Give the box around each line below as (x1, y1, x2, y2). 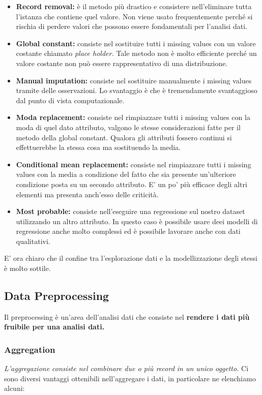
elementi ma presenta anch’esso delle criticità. (16, 189, 159, 199)
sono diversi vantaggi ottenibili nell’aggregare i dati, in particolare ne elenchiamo (4, 373, 256, 383)
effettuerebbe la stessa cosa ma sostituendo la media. (16, 142, 181, 153)
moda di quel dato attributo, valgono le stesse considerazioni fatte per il (16, 121, 241, 132)
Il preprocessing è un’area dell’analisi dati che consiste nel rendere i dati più (4, 311, 250, 322)
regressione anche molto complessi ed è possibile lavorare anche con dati (16, 226, 241, 236)
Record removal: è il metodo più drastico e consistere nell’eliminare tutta (16, 1, 252, 11)
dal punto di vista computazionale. (16, 95, 125, 105)
